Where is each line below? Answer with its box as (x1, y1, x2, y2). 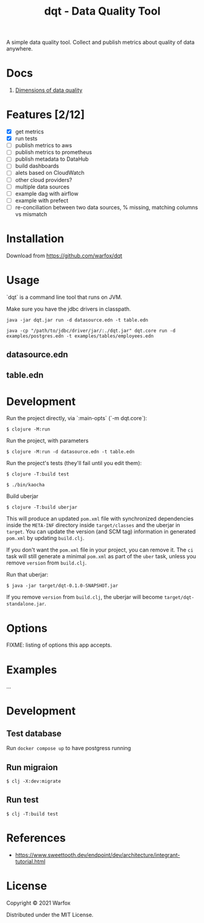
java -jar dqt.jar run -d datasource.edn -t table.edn (6, 317, 149, 323)
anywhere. (6, 45, 33, 52)
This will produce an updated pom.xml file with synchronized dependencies (6, 515, 194, 522)
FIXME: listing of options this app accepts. (6, 641, 112, 649)
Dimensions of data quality (15, 86, 83, 94)
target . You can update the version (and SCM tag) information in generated (6, 528, 196, 535)
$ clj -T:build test (6, 811, 59, 817)
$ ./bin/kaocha (6, 482, 45, 488)
